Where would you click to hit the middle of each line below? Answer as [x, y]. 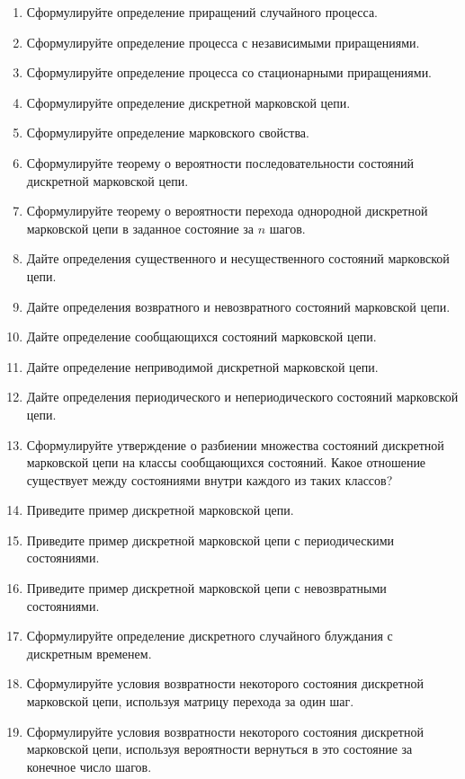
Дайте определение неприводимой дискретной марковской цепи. [202, 366]
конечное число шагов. [89, 766]
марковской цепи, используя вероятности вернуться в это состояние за [219, 749]
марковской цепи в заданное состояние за [140, 228]
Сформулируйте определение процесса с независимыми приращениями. [223, 42]
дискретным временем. [89, 653]
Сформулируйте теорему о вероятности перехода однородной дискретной [227, 211]
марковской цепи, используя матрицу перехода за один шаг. [190, 701]
